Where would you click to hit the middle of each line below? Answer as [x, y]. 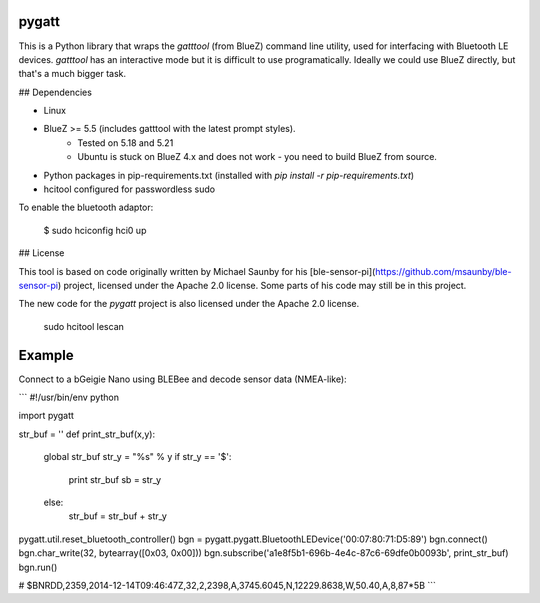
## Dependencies [55, 92]
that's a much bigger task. [72, 74]
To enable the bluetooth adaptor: [86, 207]
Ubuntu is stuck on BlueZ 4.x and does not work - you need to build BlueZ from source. [257, 157]
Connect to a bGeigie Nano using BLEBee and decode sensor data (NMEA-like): [182, 379]
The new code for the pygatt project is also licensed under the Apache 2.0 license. [189, 304]
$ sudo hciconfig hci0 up [95, 230]
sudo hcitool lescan [84, 326]
